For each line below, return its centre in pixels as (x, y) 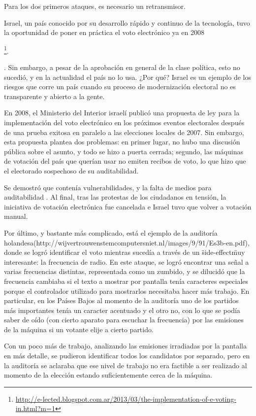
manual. (16, 216)
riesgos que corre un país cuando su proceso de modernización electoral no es (120, 87)
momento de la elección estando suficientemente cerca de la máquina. (108, 375)
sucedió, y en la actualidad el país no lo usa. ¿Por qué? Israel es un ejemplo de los (128, 77)
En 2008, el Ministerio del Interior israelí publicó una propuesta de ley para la (122, 113)
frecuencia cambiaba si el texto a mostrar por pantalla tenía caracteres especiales (126, 281)
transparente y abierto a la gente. (54, 96)
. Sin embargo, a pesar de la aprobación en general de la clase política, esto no (122, 67)
